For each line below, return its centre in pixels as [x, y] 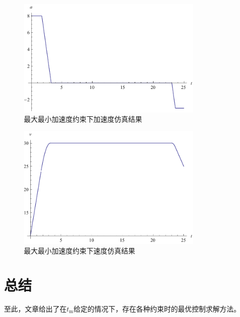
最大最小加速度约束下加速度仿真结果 [83, 119]
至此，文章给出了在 [35, 308]
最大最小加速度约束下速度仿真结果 [80, 251]
